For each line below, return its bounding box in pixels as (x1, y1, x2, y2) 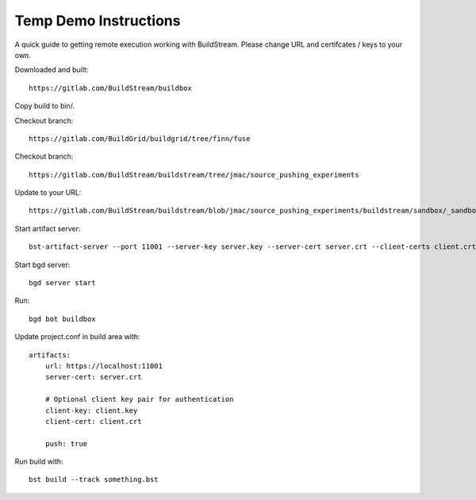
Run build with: (14, 456, 63, 467)
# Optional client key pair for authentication (44, 395, 234, 404)
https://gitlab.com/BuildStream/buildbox (29, 83, 192, 93)
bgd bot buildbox (29, 314, 96, 323)
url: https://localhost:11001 (44, 361, 163, 370)
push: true (44, 439, 88, 448)
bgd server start (29, 278, 96, 288)
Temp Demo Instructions (14, 12, 181, 29)
